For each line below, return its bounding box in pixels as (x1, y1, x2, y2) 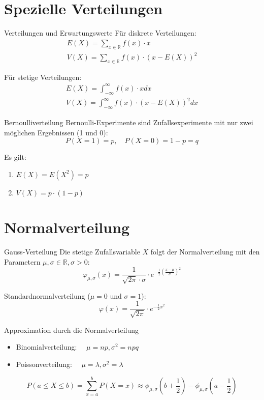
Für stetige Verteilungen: (4, 71, 82, 82)
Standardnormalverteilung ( (4, 290, 90, 301)
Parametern (4, 256, 41, 267)
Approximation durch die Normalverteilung (4, 324, 139, 335)
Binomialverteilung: (16, 341, 77, 352)
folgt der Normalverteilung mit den (150, 246, 260, 257)
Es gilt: (4, 152, 26, 162)
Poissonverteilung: (16, 358, 72, 369)
